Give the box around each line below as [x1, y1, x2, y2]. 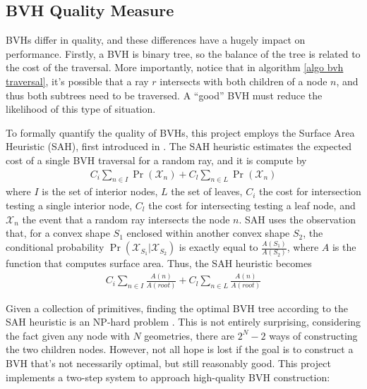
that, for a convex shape [6, 226, 110, 240]
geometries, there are [144, 328, 235, 342]
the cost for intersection [258, 184, 361, 199]
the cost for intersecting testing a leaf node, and [148, 197, 356, 212]
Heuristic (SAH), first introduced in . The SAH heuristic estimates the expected [6, 139, 352, 154]
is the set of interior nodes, [42, 184, 158, 199]
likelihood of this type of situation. [6, 101, 156, 116]
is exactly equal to [179, 240, 258, 254]
